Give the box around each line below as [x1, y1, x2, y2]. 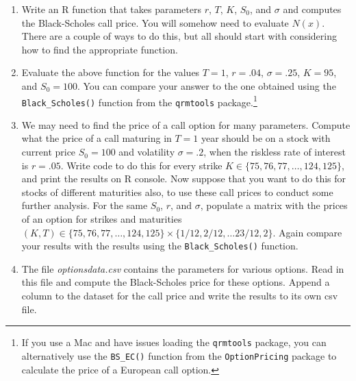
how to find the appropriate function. [21, 42, 178, 56]
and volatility [118, 145, 175, 159]
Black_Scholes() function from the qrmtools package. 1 [21, 93, 257, 109]
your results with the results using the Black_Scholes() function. [21, 238, 298, 253]
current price [21, 145, 76, 159]
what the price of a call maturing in [21, 131, 172, 145]
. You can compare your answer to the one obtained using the [77, 78, 336, 93]
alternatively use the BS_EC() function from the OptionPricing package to [21, 348, 337, 362]
